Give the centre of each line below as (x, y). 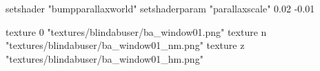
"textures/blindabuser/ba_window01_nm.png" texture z (125, 45)
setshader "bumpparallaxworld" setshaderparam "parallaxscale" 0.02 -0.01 (160, 8)
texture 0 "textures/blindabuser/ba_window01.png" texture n (136, 31)
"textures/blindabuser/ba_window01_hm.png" (104, 58)
